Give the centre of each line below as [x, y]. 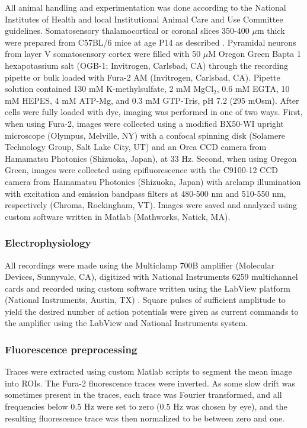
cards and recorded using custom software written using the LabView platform [148, 288]
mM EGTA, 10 [262, 89]
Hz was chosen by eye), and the [230, 406]
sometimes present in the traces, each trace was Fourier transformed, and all [143, 395]
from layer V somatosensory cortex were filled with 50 [103, 54]
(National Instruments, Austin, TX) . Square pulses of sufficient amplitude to [145, 300]
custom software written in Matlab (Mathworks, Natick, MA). [118, 216]
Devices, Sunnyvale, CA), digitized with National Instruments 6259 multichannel [151, 277]
